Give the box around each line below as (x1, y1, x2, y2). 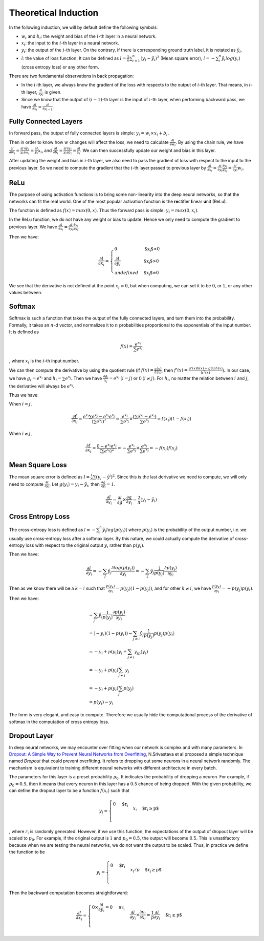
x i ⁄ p (130, 867, 140, 874)
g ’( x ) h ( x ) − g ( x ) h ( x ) (188, 366, 223, 371)
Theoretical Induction (9, 7, 99, 18)
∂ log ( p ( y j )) (111, 565, 135, 572)
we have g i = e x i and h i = (9, 375, 62, 382)
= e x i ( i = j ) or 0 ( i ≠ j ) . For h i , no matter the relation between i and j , (109, 375, 249, 382)
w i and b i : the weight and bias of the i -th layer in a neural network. (21, 33, 156, 40)
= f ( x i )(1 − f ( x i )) (157, 416, 192, 423)
